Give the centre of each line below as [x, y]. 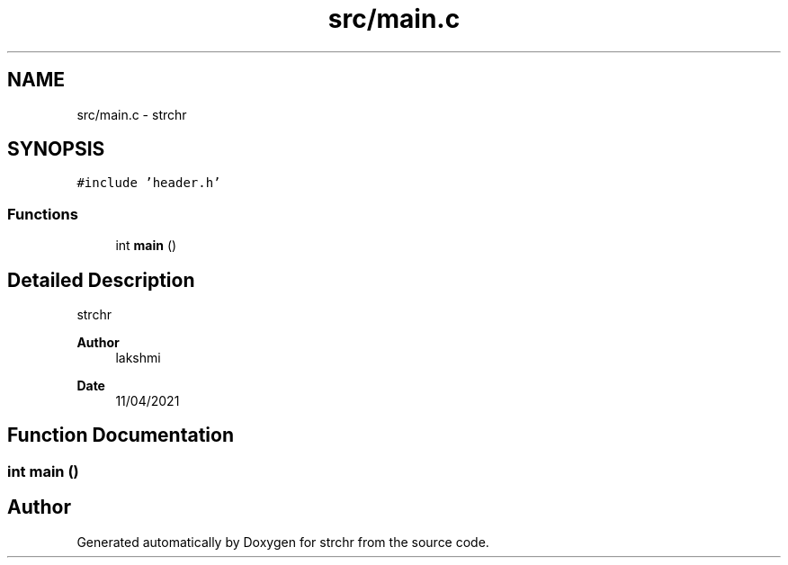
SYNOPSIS [56, 149]
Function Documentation [121, 435]
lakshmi [138, 358]
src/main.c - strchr [132, 114]
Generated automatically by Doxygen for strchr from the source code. [283, 542]
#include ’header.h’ [149, 183]
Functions [43, 214]
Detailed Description [101, 280]
